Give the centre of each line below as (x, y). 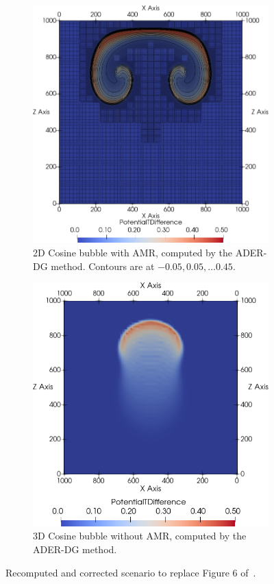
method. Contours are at (103, 266)
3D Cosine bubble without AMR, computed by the (140, 536)
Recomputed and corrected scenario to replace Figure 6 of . (131, 572)
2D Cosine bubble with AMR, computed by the (133, 252)
